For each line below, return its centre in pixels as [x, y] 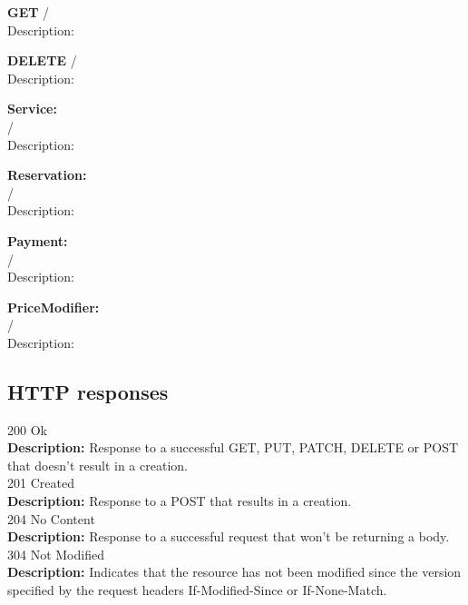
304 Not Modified [56, 554]
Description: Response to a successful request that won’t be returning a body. [229, 536]
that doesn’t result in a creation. [97, 465]
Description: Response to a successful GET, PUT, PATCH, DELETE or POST [233, 447]
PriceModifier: [54, 307]
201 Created [41, 483]
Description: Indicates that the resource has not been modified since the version [234, 572]
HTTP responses [88, 391]
